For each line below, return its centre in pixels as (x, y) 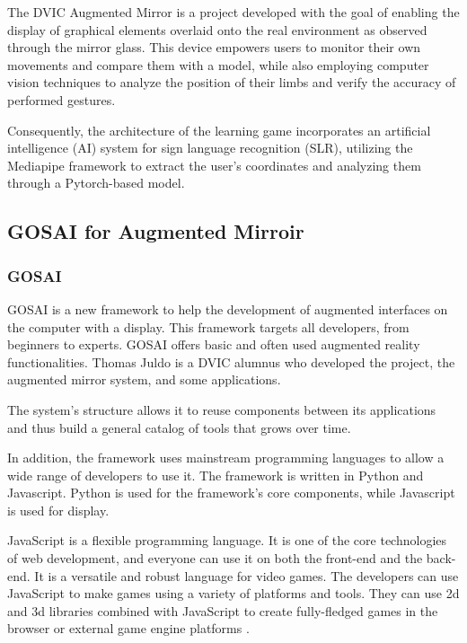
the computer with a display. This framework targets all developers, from (208, 326)
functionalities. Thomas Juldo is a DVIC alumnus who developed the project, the (231, 361)
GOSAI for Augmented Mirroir (156, 231)
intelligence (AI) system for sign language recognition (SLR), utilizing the (210, 148)
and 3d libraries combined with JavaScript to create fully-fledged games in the (223, 610)
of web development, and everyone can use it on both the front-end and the (215, 558)
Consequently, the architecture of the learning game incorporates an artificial (219, 130)
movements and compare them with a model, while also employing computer (218, 64)
